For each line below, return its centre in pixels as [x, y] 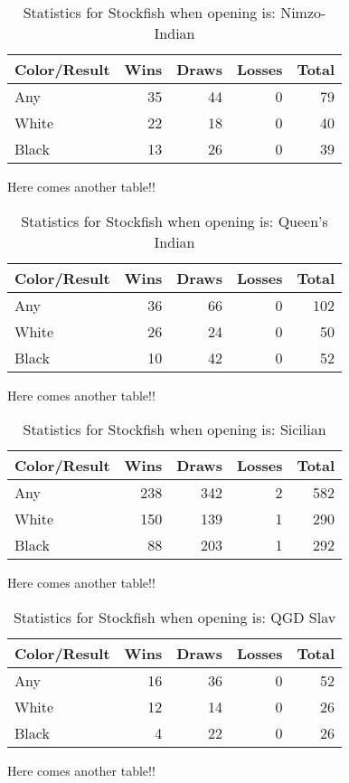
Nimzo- [303, 12]
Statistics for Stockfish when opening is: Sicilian [174, 429]
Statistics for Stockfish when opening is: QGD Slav [174, 617]
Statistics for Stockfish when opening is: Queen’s [174, 221]
